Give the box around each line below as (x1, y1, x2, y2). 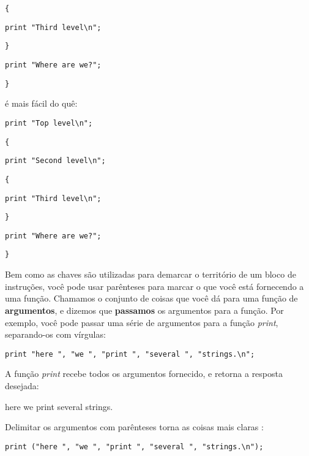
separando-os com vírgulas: (5, 328, 106, 341)
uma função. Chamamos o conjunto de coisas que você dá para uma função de (5, 292, 298, 305)
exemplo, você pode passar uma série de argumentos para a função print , (5, 316, 278, 329)
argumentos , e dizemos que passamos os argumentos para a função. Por (5, 303, 284, 316)
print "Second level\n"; (5, 156, 106, 165)
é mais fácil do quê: (5, 97, 78, 110)
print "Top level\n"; (5, 118, 93, 127)
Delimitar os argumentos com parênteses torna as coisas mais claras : (5, 420, 264, 433)
